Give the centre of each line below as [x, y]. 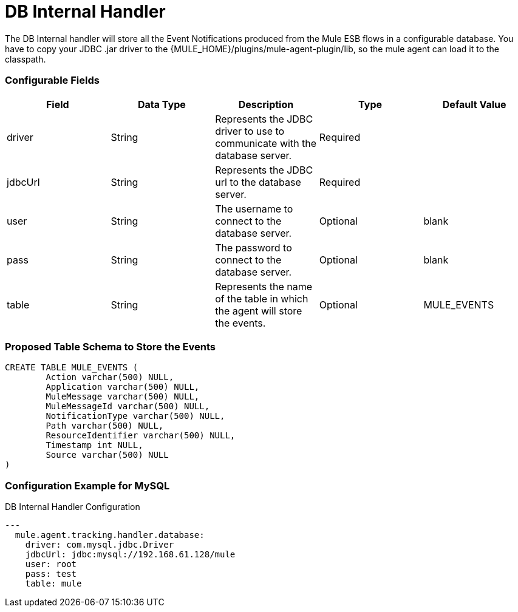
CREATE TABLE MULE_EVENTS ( [72, 368]
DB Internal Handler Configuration [73, 507]
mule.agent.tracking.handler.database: [110, 535]
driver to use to [250, 131]
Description [266, 104]
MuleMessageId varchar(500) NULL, [128, 406]
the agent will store [259, 311]
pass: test [51, 574]
